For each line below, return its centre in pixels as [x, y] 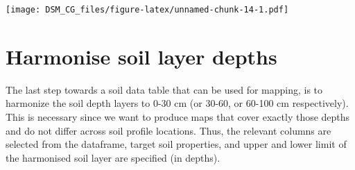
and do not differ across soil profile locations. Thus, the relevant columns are [168, 130]
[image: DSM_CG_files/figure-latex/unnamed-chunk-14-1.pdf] [147, 10]
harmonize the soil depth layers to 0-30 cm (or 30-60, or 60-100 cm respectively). [177, 103]
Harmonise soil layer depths [141, 56]
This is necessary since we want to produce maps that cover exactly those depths [178, 116]
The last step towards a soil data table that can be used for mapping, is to [164, 89]
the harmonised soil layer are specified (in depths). [113, 157]
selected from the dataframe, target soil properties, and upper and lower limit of [176, 144]
